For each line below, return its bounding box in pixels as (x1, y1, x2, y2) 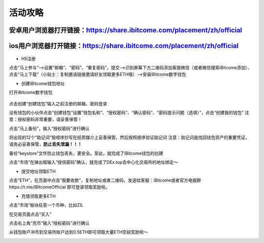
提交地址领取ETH (21, 168, 56, 174)
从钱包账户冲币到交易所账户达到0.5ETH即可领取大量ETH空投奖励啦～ (9, 229, 149, 235)
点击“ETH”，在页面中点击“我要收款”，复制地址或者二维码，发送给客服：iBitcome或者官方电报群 (9, 177, 201, 183)
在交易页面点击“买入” (9, 211, 52, 217)
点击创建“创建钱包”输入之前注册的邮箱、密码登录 (9, 100, 108, 106)
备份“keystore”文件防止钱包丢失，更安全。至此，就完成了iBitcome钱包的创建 (9, 150, 163, 156)
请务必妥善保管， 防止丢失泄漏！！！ (9, 141, 82, 147)
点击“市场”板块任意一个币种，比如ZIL (9, 202, 84, 208)
